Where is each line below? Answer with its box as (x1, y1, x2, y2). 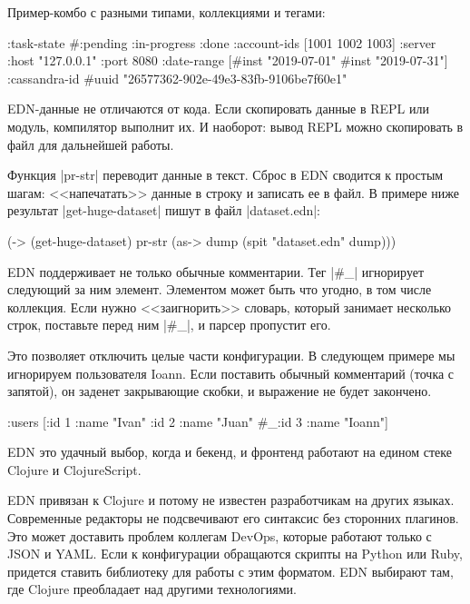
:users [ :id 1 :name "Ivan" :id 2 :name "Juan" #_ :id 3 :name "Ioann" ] (7, 411, 388, 431)
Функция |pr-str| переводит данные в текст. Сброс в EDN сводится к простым (7, 165, 444, 184)
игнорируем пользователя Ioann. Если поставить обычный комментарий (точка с (7, 363, 455, 382)
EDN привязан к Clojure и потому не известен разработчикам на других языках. (7, 490, 455, 510)
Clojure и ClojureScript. (7, 460, 142, 479)
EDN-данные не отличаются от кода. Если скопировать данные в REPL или (7, 99, 430, 118)
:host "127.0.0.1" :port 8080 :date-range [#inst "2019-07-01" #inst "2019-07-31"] (7, 51, 448, 70)
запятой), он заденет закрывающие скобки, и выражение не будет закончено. (7, 381, 432, 401)
